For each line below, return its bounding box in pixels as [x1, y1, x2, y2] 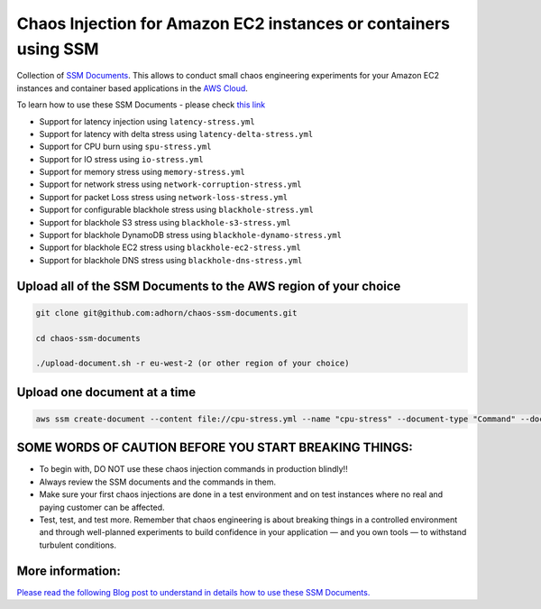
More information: [16, 563, 121, 578]
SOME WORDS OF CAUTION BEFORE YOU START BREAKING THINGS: [16, 440, 414, 456]
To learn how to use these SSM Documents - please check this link [16, 99, 266, 110]
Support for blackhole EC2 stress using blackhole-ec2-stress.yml [39, 242, 302, 253]
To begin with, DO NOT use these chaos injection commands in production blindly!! [39, 464, 348, 475]
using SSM [16, 39, 99, 59]
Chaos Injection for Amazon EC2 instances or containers [16, 14, 451, 33]
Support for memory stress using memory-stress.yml [39, 167, 245, 178]
